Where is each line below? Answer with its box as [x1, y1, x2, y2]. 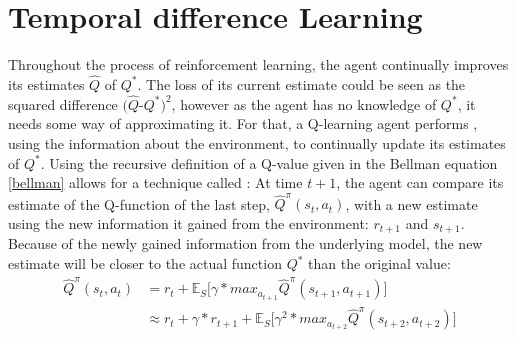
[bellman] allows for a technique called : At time [8, 172, 303, 193]
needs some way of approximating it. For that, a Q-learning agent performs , [8, 113, 478, 134]
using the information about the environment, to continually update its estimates [8, 132, 506, 153]
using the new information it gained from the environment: [8, 213, 369, 234]
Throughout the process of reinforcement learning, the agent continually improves [8, 54, 509, 75]
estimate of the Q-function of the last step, [8, 193, 270, 214]
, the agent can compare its [336, 172, 504, 193]
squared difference [8, 93, 118, 114]
